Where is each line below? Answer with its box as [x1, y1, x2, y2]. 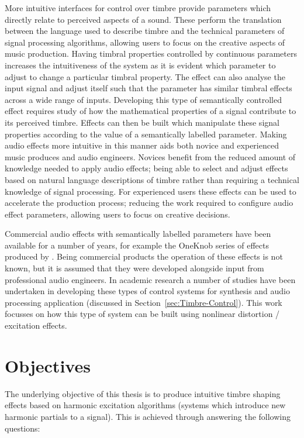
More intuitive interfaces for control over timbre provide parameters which [5, 2, 271, 13]
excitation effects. [5, 319, 67, 332]
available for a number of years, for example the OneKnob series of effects [5, 239, 269, 251]
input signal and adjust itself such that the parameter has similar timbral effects [5, 82, 292, 94]
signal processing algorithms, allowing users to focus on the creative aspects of [5, 36, 285, 48]
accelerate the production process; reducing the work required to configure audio [5, 196, 293, 209]
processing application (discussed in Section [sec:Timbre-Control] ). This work [5, 296, 282, 308]
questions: [5, 422, 40, 434]
